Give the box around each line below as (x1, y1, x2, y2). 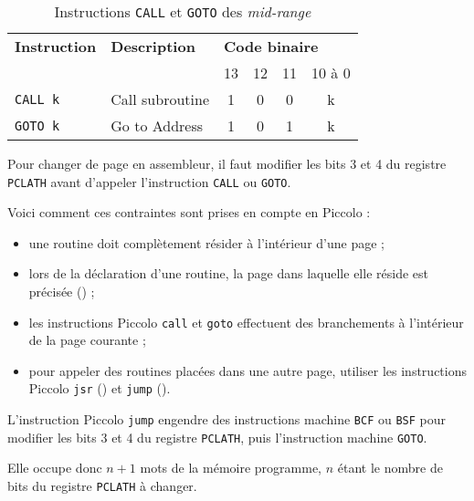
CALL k (15, 91, 60, 107)
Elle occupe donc (7, 458, 102, 477)
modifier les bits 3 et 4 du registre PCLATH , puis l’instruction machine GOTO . (7, 427, 427, 446)
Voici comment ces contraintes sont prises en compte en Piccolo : (7, 203, 371, 222)
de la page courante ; (28, 330, 146, 350)
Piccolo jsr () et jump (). (28, 379, 171, 398)
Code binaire (224, 36, 319, 57)
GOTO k (15, 118, 60, 133)
